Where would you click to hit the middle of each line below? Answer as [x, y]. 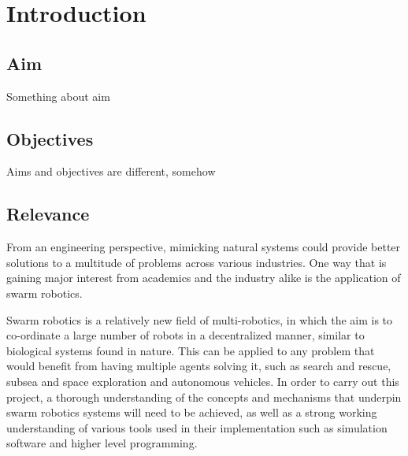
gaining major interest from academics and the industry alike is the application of [204, 278]
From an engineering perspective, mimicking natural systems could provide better [204, 247]
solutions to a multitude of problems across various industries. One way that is [197, 262]
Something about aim [58, 96]
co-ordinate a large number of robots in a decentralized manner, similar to [185, 335]
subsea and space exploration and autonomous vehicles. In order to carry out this [203, 381]
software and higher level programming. [102, 443]
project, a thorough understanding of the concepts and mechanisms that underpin [204, 397]
